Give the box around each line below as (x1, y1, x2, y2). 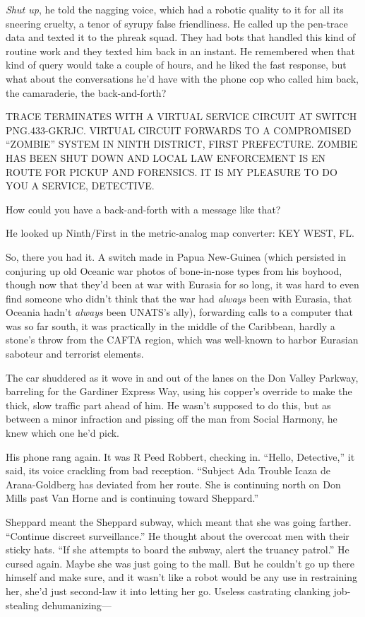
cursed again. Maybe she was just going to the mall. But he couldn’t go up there (6, 556, 355, 570)
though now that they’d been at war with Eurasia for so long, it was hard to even (6, 277, 359, 292)
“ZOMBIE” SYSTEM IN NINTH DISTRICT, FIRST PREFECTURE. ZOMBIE (6, 136, 358, 151)
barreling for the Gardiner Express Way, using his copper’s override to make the (6, 384, 352, 399)
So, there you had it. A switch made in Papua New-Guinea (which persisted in (6, 249, 347, 264)
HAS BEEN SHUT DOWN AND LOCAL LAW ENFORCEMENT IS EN (6, 150, 326, 165)
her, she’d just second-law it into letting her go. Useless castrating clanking (6, 583, 330, 598)
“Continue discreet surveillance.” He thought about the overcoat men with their (6, 528, 349, 543)
